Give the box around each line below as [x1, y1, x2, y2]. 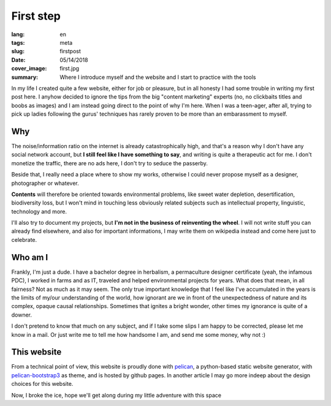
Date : [11, 56, 26, 64]
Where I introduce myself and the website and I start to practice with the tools [59, 73, 256, 81]
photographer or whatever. [11, 179, 79, 187]
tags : [11, 39, 25, 46]
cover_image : [11, 65, 47, 72]
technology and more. [11, 208, 67, 215]
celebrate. [11, 236, 37, 243]
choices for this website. [11, 380, 74, 388]
